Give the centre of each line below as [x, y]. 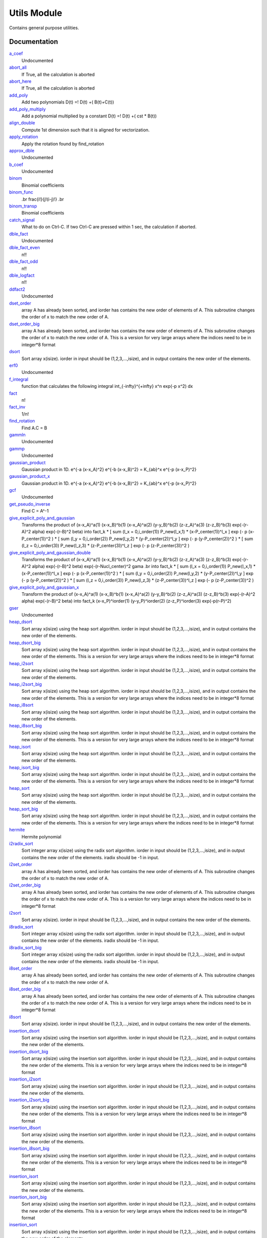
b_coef [16, 164]
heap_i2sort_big [25, 684]
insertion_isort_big [28, 1197]
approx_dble [22, 151]
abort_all [18, 67]
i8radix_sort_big [25, 947]
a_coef [16, 53]
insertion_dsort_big [29, 1051]
